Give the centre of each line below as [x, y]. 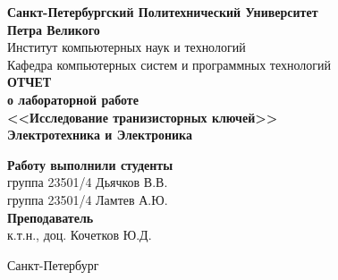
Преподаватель [51, 217]
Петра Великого [54, 29]
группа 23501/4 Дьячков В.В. [88, 182]
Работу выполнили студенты [90, 164]
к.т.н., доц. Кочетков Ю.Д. [80, 235]
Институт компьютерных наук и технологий [127, 47]
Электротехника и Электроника [100, 135]
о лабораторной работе [73, 99]
